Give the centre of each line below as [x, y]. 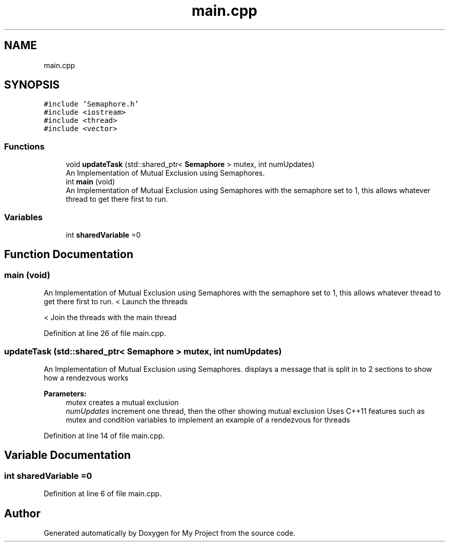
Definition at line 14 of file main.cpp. [104, 435]
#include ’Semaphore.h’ [91, 104]
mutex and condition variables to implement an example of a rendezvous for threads [208, 419]
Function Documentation [69, 255]
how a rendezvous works [86, 377]
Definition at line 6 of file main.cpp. [103, 494]
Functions [24, 146]
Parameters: [65, 393]
